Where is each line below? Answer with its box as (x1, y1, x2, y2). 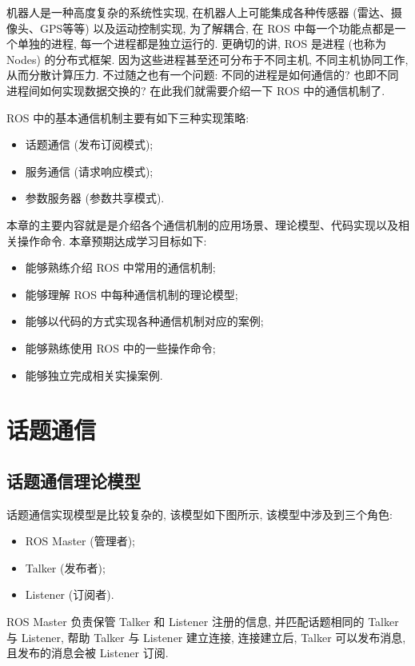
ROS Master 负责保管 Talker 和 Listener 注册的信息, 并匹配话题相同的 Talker (6, 613, 399, 630)
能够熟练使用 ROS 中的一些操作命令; (25, 339, 216, 356)
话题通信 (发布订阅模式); (25, 136, 154, 153)
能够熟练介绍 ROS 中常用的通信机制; (25, 259, 216, 276)
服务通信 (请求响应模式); (25, 162, 154, 179)
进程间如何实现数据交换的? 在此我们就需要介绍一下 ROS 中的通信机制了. (6, 82, 385, 98)
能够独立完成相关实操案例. (25, 366, 163, 383)
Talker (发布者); (25, 559, 106, 576)
